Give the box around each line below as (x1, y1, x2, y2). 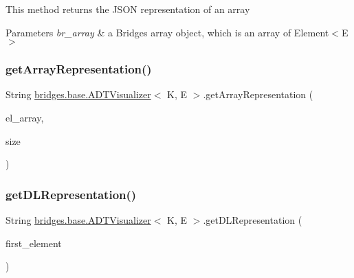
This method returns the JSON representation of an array (5, 2, 250, 16)
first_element (5, 235, 62, 250)
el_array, (5, 111, 44, 124)
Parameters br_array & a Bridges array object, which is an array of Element (5, 25, 329, 39)
